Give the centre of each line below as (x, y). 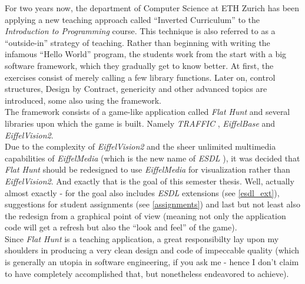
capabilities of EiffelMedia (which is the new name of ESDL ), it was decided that (152, 158)
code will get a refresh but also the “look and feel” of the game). (121, 227)
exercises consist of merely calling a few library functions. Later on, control (140, 77)
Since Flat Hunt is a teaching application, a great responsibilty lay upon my (142, 238)
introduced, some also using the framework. (83, 100)
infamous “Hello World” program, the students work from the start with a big (146, 54)
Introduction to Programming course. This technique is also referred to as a (140, 31)
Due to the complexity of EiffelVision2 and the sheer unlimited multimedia (140, 146)
